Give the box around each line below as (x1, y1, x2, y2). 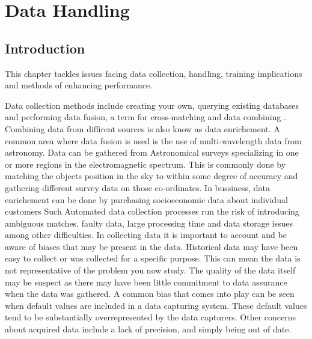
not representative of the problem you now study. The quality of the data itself (5, 264, 296, 276)
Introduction (5, 38, 85, 57)
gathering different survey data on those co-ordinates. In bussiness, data (5, 181, 270, 194)
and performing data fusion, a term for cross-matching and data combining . (5, 111, 286, 123)
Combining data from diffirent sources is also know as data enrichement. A (5, 122, 280, 135)
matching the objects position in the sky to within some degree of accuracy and (5, 169, 298, 182)
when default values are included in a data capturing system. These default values (5, 299, 307, 311)
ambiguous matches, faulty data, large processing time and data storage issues (5, 216, 293, 229)
